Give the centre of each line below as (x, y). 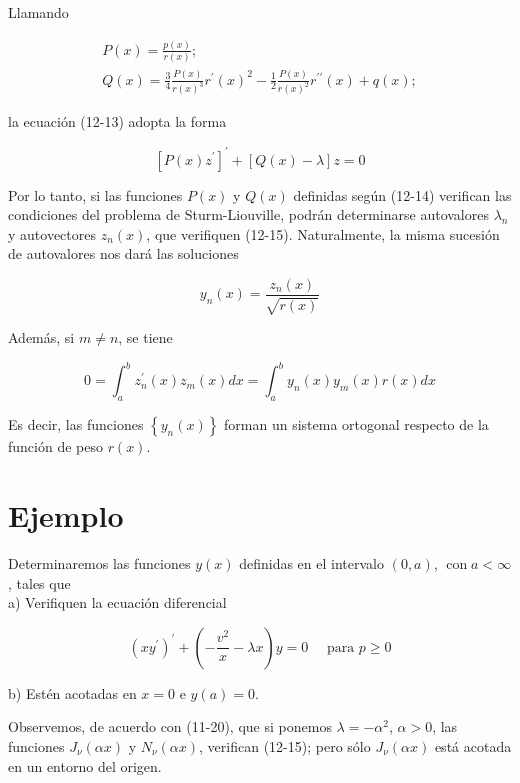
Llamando (38, 12)
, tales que (39, 582)
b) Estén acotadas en (72, 692)
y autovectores (52, 233)
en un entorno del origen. (85, 765)
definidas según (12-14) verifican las (402, 194)
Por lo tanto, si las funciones (95, 194)
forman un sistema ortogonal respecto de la (356, 424)
